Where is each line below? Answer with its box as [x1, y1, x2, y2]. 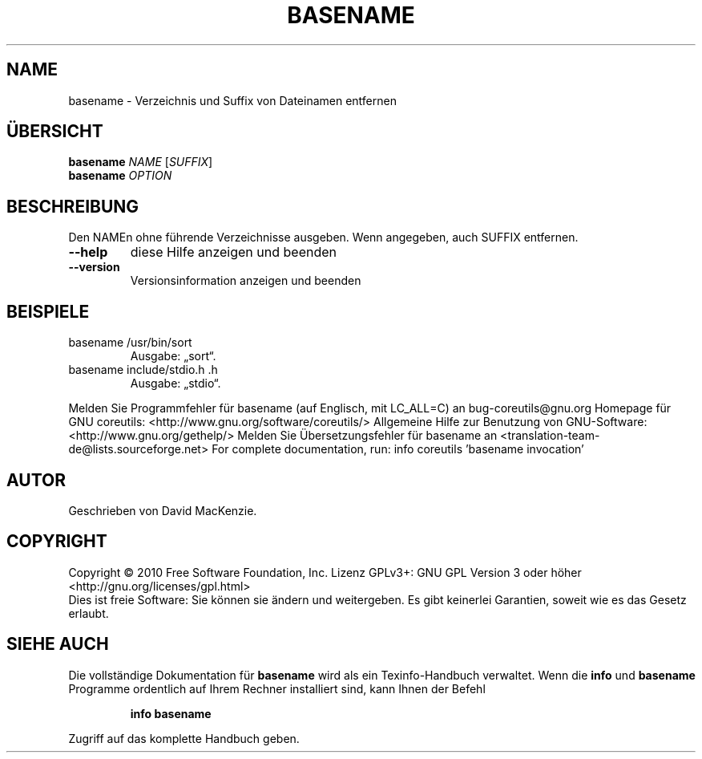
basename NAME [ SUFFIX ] [68, 155, 213, 169]
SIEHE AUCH [6, 634, 109, 655]
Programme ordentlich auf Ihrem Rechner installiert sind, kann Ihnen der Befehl [68, 681, 486, 696]
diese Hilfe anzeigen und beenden [130, 244, 337, 261]
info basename [130, 706, 212, 720]
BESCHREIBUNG [6, 196, 139, 217]
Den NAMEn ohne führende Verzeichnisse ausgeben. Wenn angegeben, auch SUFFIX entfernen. [68, 230, 579, 245]
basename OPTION [68, 168, 172, 183]
